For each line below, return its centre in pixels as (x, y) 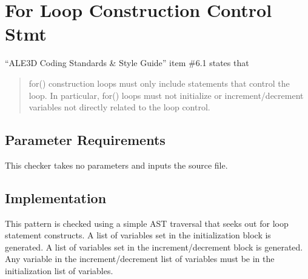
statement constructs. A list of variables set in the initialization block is (138, 235)
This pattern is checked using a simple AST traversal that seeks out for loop (147, 223)
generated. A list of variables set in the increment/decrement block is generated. (154, 247)
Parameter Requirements (85, 140)
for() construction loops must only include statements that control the (159, 83)
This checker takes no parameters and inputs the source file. (116, 165)
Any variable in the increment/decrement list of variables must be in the (140, 259)
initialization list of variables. (59, 271)
